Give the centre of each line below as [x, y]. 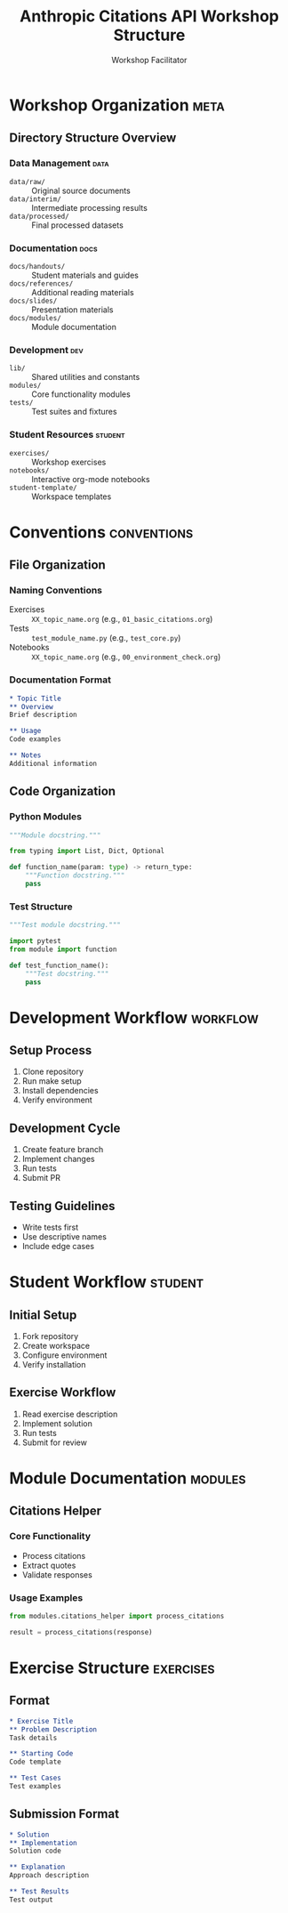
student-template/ [43, 488]
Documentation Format [60, 680]
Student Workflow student [107, 1282]
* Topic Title [36, 698]
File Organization [58, 565]
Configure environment [64, 1355]
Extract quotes [49, 1565]
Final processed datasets [78, 225]
